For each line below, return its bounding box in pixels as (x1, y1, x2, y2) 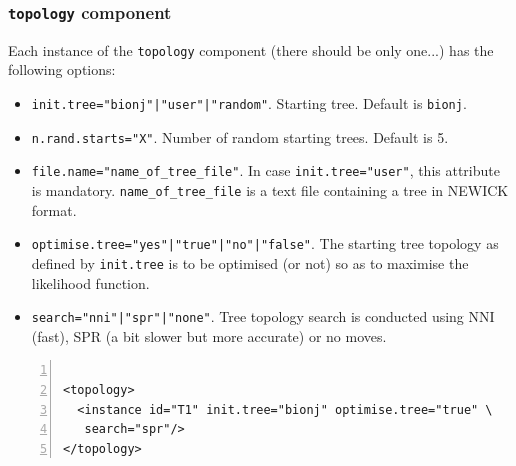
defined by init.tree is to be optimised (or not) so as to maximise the (31, 252, 469, 273)
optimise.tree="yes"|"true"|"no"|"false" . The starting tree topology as (31, 233, 499, 254)
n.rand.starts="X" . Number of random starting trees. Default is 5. (31, 126, 449, 147)
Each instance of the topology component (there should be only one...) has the (8, 39, 494, 60)
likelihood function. (31, 272, 150, 293)
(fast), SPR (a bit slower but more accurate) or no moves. (31, 325, 387, 346)
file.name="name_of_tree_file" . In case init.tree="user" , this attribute (31, 160, 500, 181)
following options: (8, 59, 116, 80)
